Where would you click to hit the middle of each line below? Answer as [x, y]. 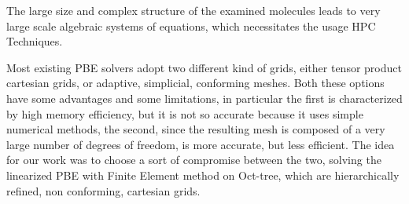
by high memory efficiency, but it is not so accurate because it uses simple [185, 113]
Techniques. [35, 41]
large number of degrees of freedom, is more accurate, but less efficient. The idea [201, 144]
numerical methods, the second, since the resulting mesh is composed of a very [196, 129]
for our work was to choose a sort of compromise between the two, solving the [194, 160]
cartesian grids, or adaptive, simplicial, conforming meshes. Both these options [195, 83]
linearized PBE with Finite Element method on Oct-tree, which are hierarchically [203, 175]
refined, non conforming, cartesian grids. [103, 190]
